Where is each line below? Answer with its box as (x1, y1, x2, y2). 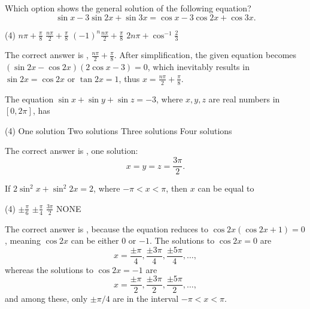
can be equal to (197, 182, 254, 195)
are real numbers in (208, 92, 280, 105)
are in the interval (113, 292, 179, 305)
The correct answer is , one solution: (5, 144, 138, 157)
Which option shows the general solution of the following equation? (5, 2, 251, 14)
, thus (118, 72, 140, 84)
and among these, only (5, 292, 88, 305)
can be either (71, 234, 119, 247)
